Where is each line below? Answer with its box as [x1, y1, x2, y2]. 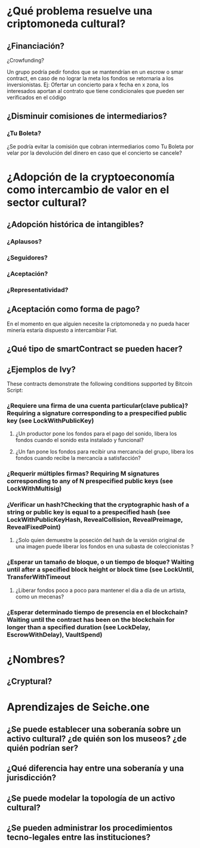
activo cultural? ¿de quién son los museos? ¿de [7, 733, 187, 744]
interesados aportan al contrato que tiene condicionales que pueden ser [7, 88, 184, 94]
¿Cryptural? [7, 676, 53, 687]
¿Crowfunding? [7, 57, 44, 64]
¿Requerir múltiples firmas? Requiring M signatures [7, 470, 160, 478]
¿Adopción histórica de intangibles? [7, 219, 144, 230]
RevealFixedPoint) [7, 523, 61, 531]
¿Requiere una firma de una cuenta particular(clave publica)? [7, 401, 189, 410]
